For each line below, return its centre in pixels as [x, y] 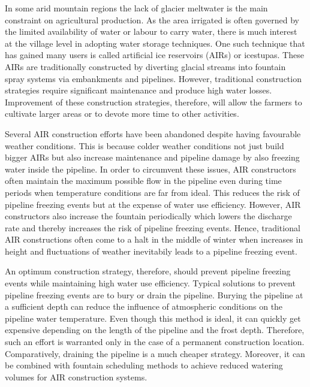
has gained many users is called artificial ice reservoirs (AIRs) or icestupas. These [154, 55]
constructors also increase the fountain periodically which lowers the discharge [148, 216]
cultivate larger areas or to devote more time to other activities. [122, 114]
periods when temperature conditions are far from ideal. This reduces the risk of [152, 192]
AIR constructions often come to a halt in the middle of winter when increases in [154, 239]
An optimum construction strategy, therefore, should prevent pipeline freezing [148, 271]
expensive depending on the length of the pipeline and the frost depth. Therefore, [155, 330]
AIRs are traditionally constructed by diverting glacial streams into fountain [145, 66]
